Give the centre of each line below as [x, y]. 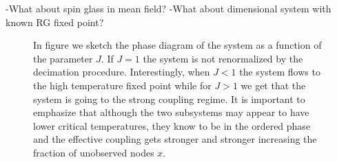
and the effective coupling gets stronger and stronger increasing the [175, 139]
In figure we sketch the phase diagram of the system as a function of [177, 45]
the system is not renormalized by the [223, 58]
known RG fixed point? [55, 22]
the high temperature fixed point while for [122, 85]
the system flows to [280, 72]
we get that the [273, 85]
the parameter [63, 58]
